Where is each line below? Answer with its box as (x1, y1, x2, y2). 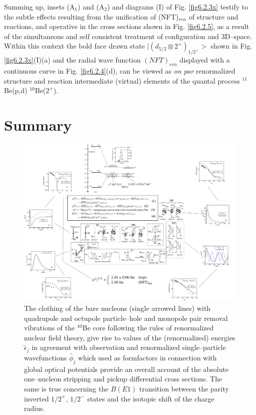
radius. (24, 403, 45, 413)
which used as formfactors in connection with (78, 352, 217, 362)
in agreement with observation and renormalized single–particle (32, 342, 226, 352)
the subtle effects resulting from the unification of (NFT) (4, 11, 179, 22)
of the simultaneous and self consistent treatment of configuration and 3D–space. (4, 31, 252, 41)
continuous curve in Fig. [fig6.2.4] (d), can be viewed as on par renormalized (4, 65, 235, 76)
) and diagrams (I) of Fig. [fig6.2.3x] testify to (107, 2, 248, 12)
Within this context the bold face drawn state (4, 41, 145, 51)
